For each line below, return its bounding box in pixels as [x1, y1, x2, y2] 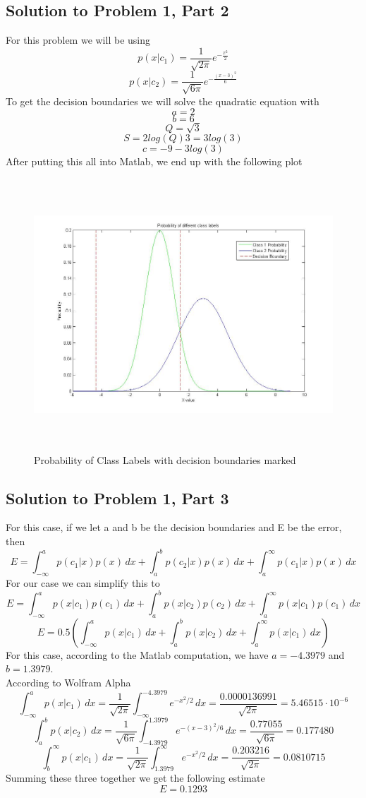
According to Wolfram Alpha [6, 675, 131, 689]
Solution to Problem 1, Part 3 [6, 487, 229, 508]
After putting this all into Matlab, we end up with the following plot [6, 154, 303, 169]
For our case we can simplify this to [6, 575, 160, 590]
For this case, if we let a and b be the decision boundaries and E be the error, [6, 520, 342, 535]
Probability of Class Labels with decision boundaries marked [34, 452, 296, 467]
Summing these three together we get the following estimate [6, 770, 265, 785]
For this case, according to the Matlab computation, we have [6, 647, 269, 662]
